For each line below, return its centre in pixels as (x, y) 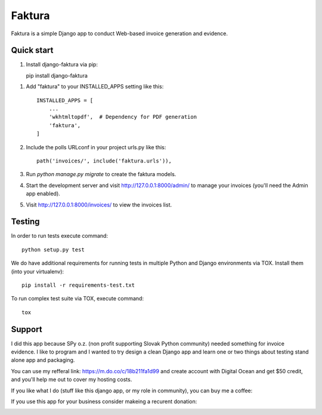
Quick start (32, 50)
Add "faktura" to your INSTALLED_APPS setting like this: (95, 87)
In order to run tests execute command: (60, 236)
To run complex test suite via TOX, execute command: (78, 299)
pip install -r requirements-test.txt (78, 285)
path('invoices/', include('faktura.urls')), (104, 161)
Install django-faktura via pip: (62, 64)
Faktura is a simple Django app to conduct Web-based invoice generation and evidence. (120, 33)
